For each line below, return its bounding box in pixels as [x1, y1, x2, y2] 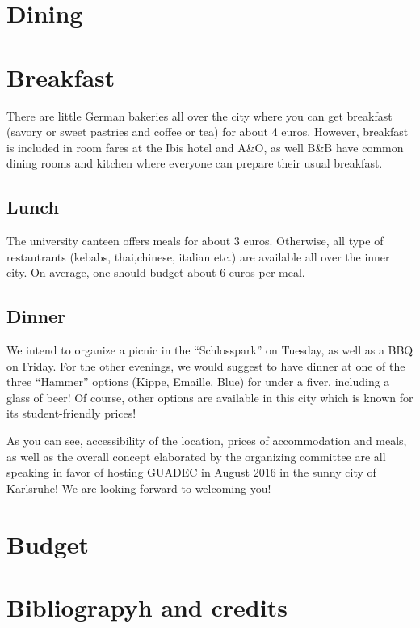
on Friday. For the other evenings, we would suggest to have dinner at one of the [6, 357, 405, 374]
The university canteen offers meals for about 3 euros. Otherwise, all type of [6, 232, 384, 249]
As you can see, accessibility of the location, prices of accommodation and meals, [6, 432, 407, 449]
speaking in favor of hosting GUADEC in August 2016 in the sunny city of [6, 464, 376, 481]
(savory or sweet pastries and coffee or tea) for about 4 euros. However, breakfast [6, 123, 409, 140]
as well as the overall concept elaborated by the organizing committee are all [6, 448, 386, 465]
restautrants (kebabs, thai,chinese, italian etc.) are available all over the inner [6, 248, 390, 265]
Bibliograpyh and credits [6, 590, 288, 623]
